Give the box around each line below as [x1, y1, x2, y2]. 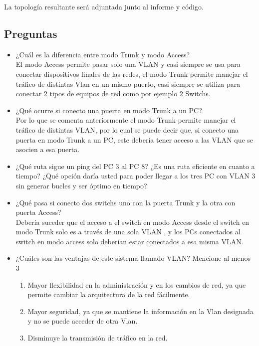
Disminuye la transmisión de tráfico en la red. [27, 333, 168, 343]
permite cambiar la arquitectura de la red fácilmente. [27, 289, 190, 300]
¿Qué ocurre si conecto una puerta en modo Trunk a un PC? [15, 105, 202, 115]
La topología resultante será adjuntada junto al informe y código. [4, 1, 204, 11]
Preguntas [4, 25, 57, 41]
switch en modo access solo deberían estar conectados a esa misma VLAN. [15, 236, 244, 246]
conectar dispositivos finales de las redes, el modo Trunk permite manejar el [15, 68, 248, 79]
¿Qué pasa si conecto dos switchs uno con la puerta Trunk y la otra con [15, 197, 236, 207]
